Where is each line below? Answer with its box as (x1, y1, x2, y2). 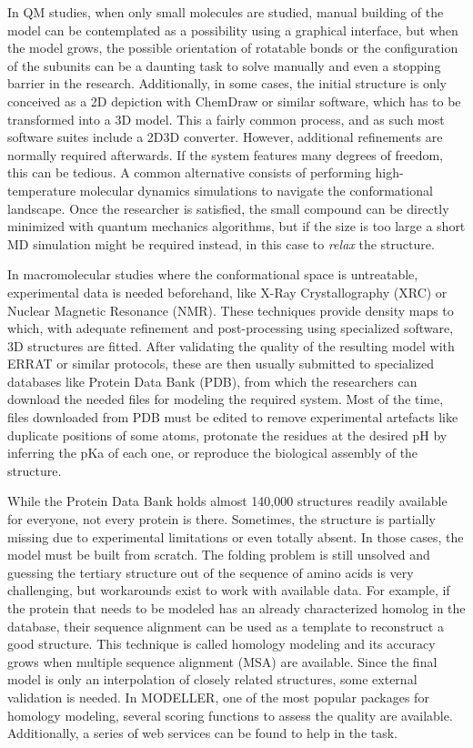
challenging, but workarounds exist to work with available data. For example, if (7, 581, 450, 600)
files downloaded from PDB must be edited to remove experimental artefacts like (7, 408, 458, 427)
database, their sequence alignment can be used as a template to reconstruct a (7, 616, 444, 635)
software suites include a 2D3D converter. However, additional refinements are (7, 127, 443, 147)
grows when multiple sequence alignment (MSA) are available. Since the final (7, 652, 438, 671)
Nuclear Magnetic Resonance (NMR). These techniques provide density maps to (7, 300, 454, 319)
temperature (7, 180, 76, 199)
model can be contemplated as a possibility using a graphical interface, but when (7, 20, 458, 39)
